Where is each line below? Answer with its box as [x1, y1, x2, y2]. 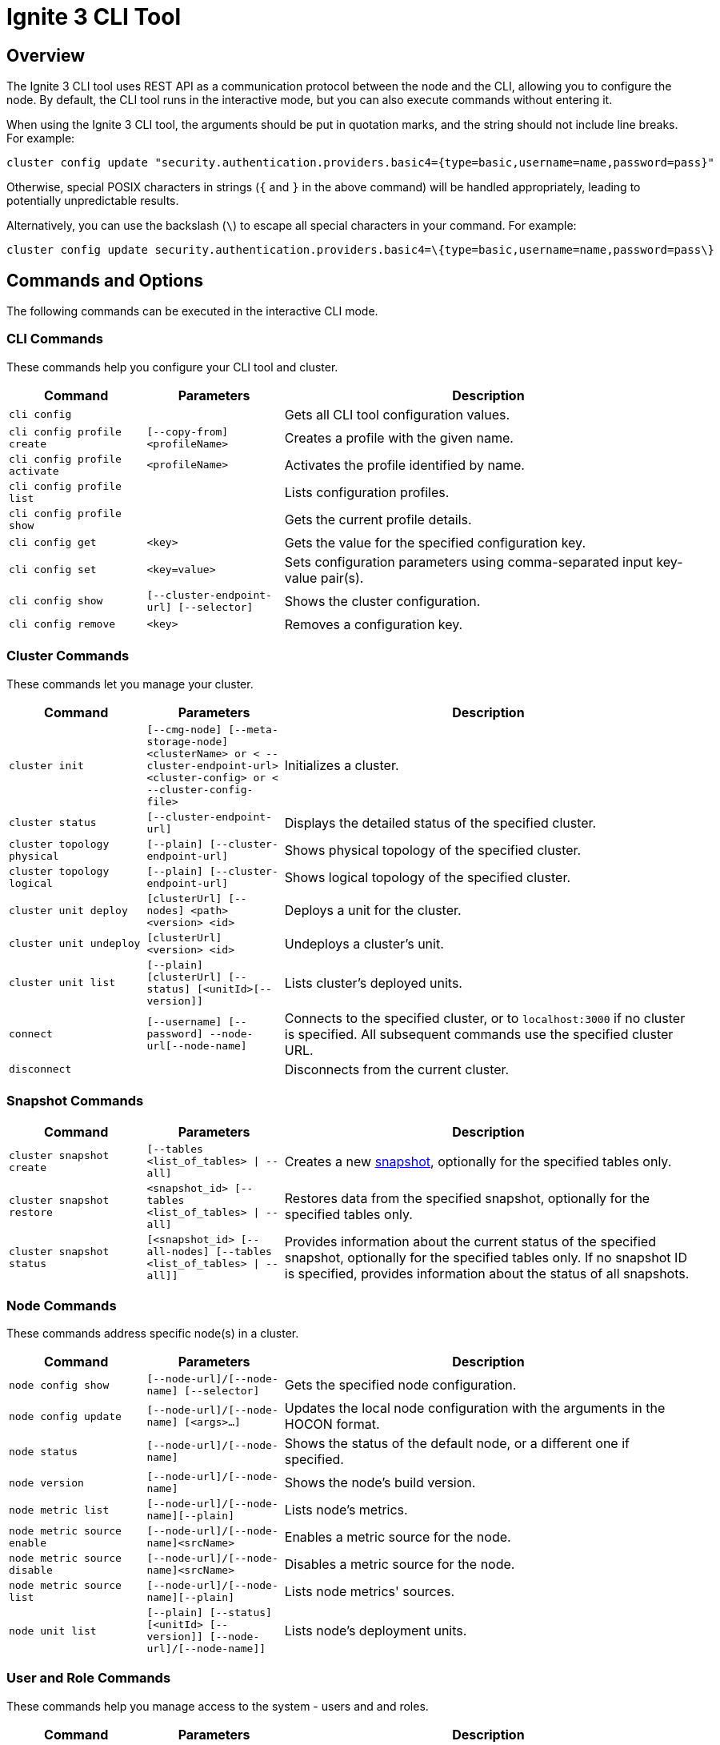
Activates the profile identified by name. [284, 456, 525, 473]
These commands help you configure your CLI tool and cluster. [6, 359, 338, 374]
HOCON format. [284, 1416, 380, 1433]
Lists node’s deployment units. [284, 1623, 467, 1639]
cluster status [9, 816, 97, 829]
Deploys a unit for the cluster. [284, 902, 462, 919]
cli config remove [9, 618, 116, 631]
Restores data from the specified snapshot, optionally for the [284, 1190, 650, 1207]
